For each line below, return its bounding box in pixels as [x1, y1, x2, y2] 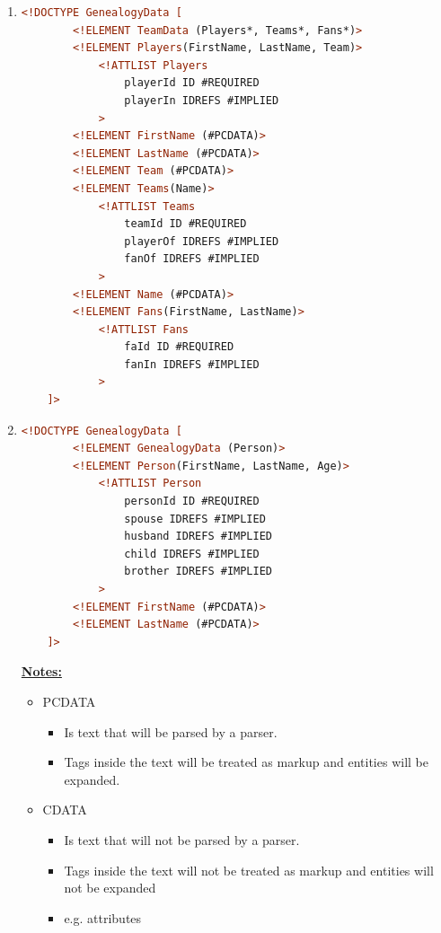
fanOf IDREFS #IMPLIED [124, 252, 260, 266]
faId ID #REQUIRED [124, 340, 234, 354]
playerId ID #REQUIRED [124, 76, 260, 90]
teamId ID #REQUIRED [124, 217, 247, 231]
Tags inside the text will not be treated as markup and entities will [64, 860, 434, 879]
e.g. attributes [64, 908, 142, 927]
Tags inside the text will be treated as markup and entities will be [64, 753, 428, 771]
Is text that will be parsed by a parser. [64, 722, 278, 741]
